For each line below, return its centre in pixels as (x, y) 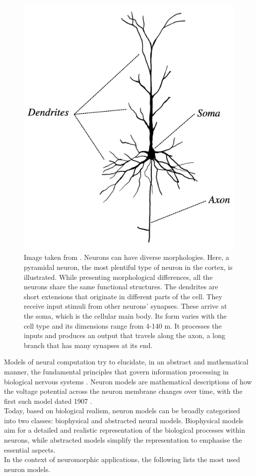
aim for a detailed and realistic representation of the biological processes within (125, 430)
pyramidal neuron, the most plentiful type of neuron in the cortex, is (128, 267)
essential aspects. (30, 449)
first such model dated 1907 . (48, 401)
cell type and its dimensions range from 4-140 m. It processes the (123, 325)
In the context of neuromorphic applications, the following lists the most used (122, 459)
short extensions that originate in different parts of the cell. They (123, 296)
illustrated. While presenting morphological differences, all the (118, 277)
